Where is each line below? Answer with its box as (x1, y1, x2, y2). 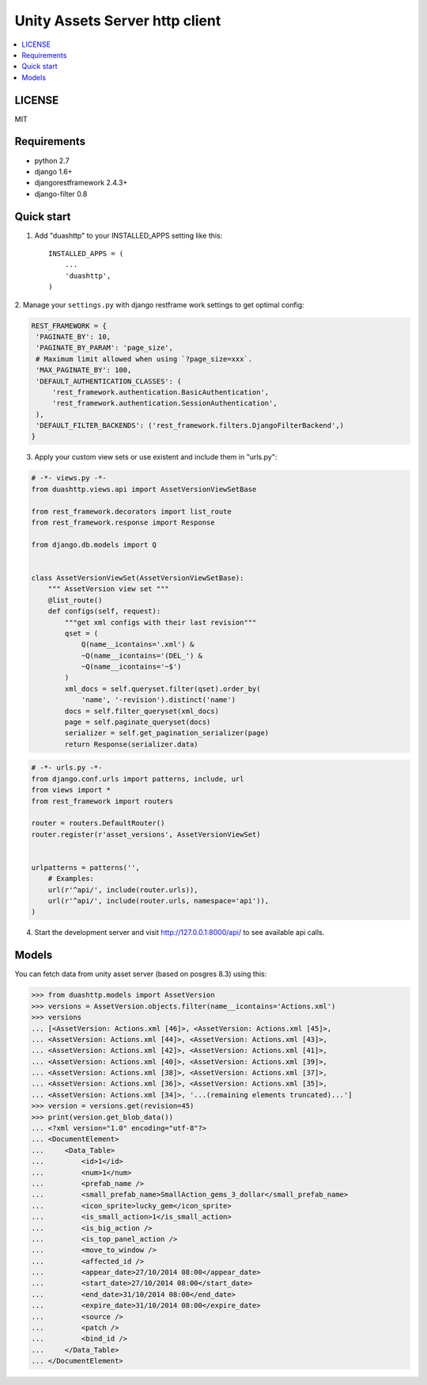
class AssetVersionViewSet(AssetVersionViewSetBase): (31, 573, 244, 582)
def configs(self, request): (47, 607, 161, 616)
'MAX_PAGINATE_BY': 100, (36, 365, 132, 375)
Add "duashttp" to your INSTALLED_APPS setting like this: (34, 231, 223, 240)
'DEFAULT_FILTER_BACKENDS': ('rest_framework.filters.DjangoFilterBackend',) (36, 421, 344, 430)
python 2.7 (34, 155, 70, 166)
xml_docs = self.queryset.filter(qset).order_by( (64, 684, 261, 693)
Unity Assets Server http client (14, 12, 221, 29)
